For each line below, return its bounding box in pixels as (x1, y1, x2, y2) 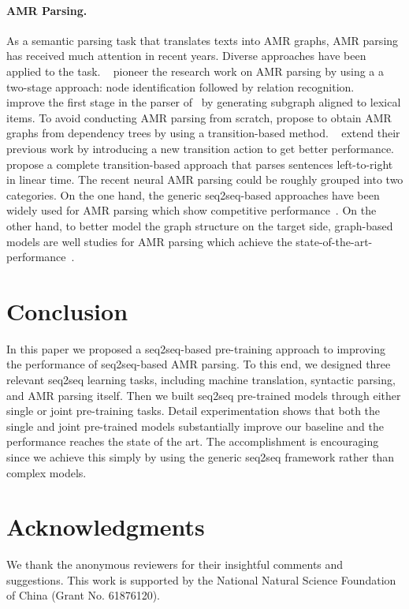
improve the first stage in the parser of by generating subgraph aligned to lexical (6, 94, 401, 110)
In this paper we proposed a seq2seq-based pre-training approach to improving (6, 340, 385, 357)
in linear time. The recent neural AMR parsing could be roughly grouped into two (6, 171, 403, 188)
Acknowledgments (6, 510, 205, 543)
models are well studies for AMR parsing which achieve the (6, 233, 292, 249)
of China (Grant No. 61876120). (6, 587, 160, 603)
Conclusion (6, 294, 128, 327)
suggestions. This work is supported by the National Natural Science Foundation (6, 571, 396, 588)
